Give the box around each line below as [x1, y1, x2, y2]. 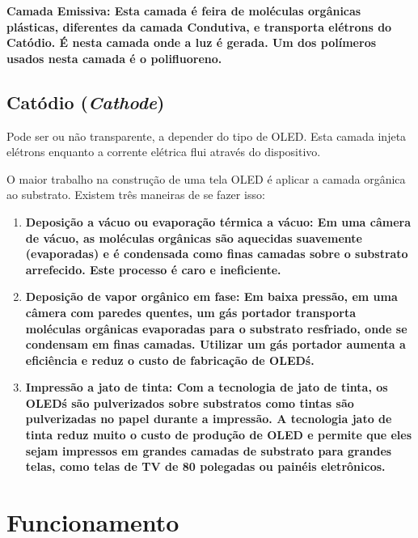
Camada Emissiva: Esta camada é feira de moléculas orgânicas [6, 2, 361, 19]
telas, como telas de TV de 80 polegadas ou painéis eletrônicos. [25, 458, 386, 475]
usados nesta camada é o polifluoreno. [6, 49, 222, 66]
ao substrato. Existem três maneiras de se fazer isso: [6, 186, 265, 203]
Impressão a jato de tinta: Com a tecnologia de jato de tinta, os [25, 379, 388, 396]
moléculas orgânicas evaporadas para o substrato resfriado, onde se [25, 320, 407, 337]
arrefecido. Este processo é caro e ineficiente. [25, 261, 281, 277]
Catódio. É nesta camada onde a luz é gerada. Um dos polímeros [6, 34, 377, 51]
